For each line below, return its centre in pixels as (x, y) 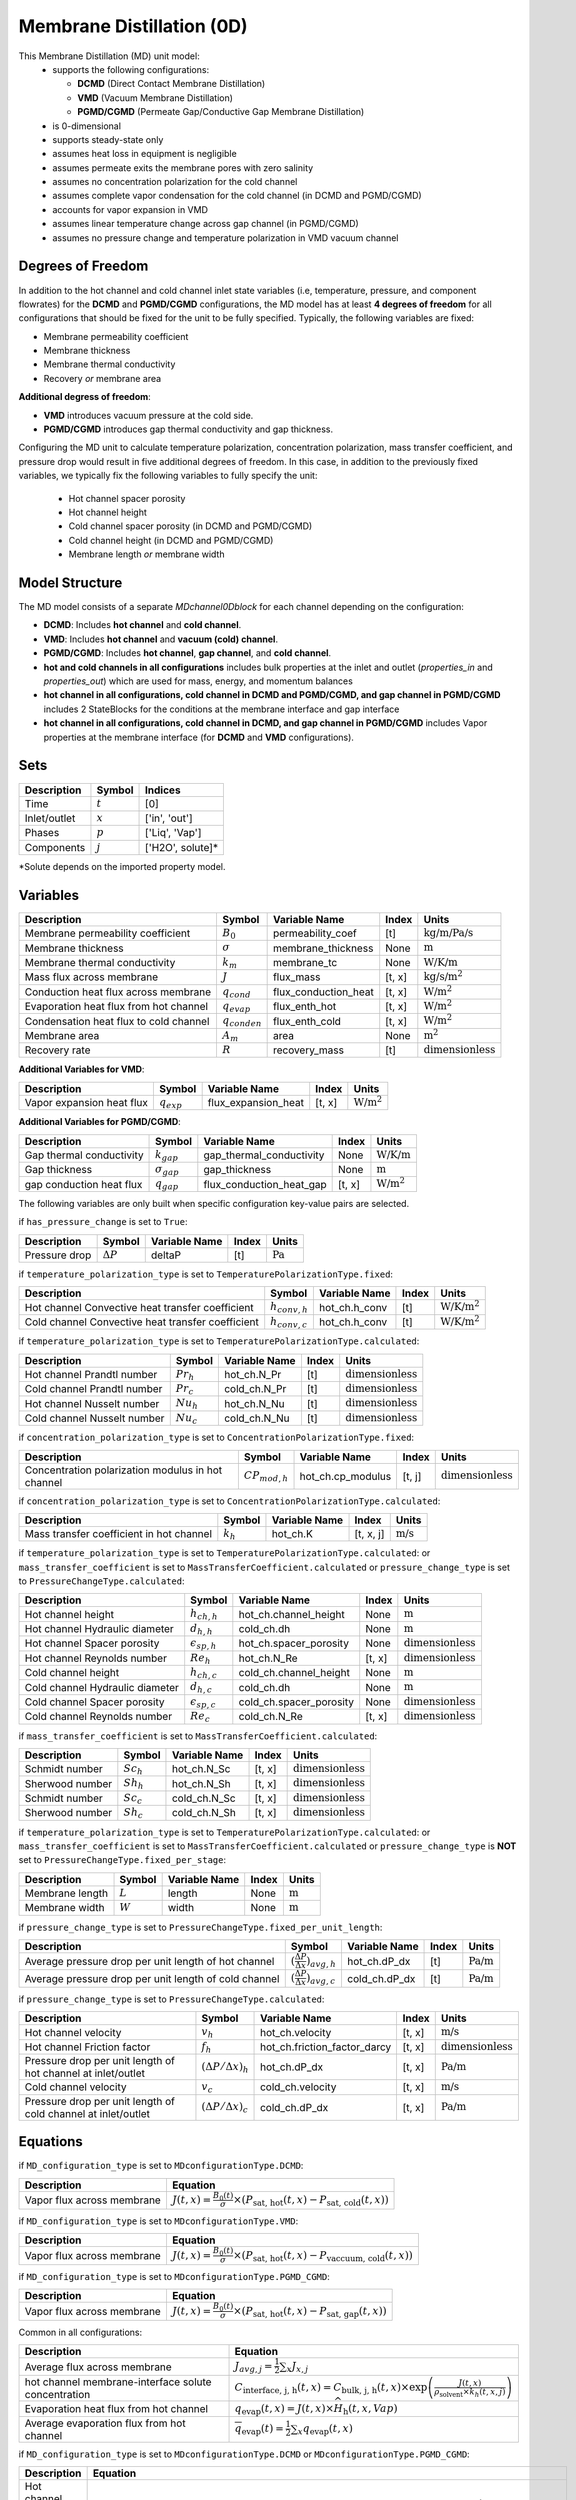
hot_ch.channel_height (291, 1614)
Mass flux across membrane (91, 977)
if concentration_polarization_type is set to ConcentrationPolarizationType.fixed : (216, 1437)
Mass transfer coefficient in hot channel (118, 1534)
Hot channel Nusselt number (92, 1403)
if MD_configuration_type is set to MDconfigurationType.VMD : (158, 2221)
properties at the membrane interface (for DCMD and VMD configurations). (199, 737)
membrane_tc (305, 962)
